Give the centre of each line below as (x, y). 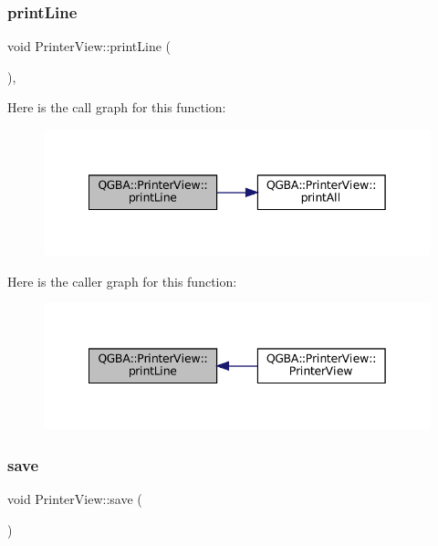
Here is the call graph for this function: (117, 107)
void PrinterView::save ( (75, 498)
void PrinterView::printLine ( (89, 46)
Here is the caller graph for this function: (122, 281)
